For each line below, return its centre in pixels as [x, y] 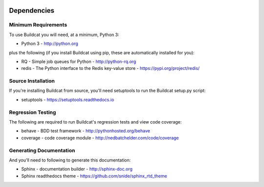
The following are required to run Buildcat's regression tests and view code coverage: [95, 122]
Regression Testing [33, 112]
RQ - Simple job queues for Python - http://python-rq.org [79, 62]
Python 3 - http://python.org [50, 43]
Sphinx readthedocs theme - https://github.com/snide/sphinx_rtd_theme [94, 176]
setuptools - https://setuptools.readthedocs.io [68, 100]
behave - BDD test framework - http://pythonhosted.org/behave [86, 131]
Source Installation [32, 81]
